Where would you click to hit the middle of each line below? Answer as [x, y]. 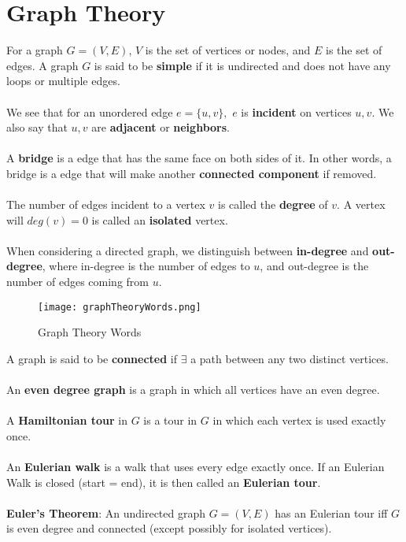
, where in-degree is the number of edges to [146, 266]
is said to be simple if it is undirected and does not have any [242, 65]
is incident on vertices [296, 111]
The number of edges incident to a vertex [106, 204]
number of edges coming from [78, 282]
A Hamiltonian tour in [67, 420]
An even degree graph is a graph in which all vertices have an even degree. [193, 390]
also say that [37, 127]
